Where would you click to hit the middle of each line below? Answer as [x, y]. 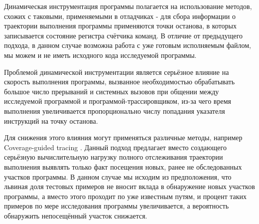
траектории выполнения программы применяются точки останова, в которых [120, 26]
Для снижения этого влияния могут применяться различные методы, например [123, 137]
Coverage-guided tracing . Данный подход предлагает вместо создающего [115, 147]
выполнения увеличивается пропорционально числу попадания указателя [115, 111]
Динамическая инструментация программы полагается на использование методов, [128, 6]
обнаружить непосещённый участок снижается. [76, 215]
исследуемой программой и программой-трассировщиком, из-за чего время [118, 101]
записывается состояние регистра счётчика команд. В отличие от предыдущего [124, 35]
